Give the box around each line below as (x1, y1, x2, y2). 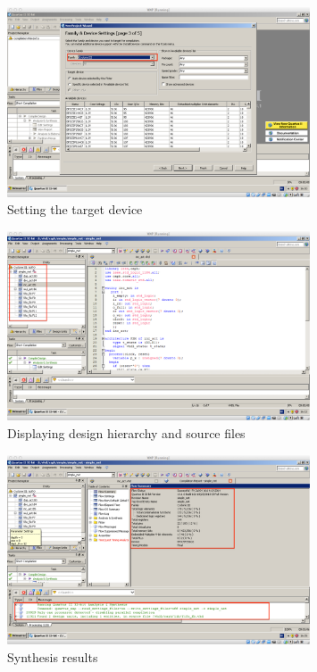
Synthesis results (7, 647, 98, 666)
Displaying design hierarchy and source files (7, 424, 246, 443)
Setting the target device (7, 200, 143, 219)
